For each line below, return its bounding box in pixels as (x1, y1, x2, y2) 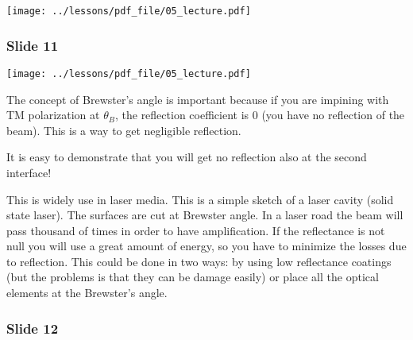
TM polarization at (6, 106, 100, 123)
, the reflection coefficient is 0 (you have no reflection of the (114, 106, 405, 123)
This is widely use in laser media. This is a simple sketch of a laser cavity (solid (6, 191, 394, 207)
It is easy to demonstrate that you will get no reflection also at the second (6, 149, 367, 165)
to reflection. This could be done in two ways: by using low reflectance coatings (6, 253, 392, 269)
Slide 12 (6, 318, 59, 338)
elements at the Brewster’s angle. (6, 284, 168, 301)
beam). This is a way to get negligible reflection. (6, 122, 241, 138)
